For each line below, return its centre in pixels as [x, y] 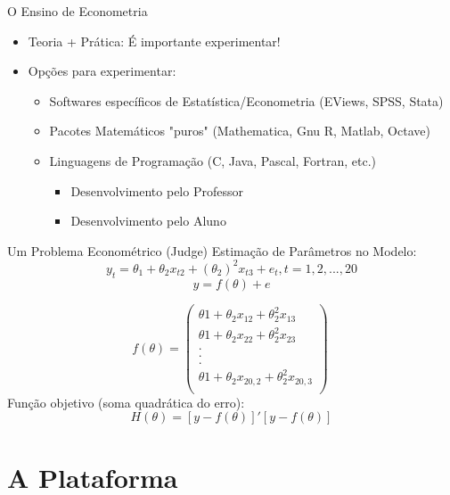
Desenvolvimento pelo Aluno [148, 221]
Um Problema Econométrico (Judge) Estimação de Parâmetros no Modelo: [212, 250]
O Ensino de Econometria [78, 11]
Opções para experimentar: [102, 71]
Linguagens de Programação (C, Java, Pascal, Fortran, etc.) [213, 160]
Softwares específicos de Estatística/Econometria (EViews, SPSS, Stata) [246, 100]
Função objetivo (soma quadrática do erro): [126, 402]
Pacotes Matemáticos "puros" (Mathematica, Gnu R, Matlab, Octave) [240, 131]
